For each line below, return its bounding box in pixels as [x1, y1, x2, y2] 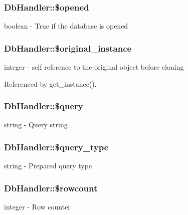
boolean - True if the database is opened [4, 21, 128, 31]
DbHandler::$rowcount [4, 181, 98, 194]
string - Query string [4, 119, 68, 130]
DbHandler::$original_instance [4, 42, 132, 54]
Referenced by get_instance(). [4, 78, 97, 89]
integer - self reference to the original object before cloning [4, 62, 184, 72]
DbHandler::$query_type [4, 140, 109, 153]
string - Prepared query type [4, 160, 92, 171]
